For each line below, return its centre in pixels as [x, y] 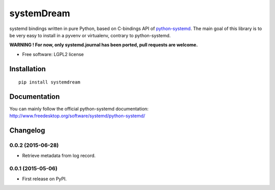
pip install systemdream [49, 82]
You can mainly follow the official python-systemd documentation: [79, 109]
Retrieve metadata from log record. [59, 155]
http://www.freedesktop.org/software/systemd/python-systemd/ [77, 116]
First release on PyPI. [45, 179]
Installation [28, 69]
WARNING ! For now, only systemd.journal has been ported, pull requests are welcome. [104, 45]
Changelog [27, 131]
